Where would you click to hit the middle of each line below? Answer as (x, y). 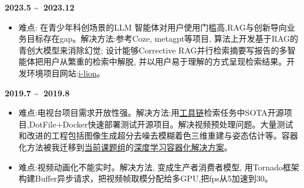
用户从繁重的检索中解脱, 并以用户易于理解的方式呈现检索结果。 (165, 61)
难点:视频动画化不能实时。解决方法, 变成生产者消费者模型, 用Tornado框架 (159, 167)
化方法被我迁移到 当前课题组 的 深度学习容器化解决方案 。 (125, 147)
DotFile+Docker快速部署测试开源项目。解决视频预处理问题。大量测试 (161, 124)
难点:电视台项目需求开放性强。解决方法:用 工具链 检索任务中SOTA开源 (151, 113)
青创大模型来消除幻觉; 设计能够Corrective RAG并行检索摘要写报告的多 (153, 50)
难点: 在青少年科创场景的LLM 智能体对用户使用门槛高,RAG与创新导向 (153, 27)
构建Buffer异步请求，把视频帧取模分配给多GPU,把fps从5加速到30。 (146, 178)
